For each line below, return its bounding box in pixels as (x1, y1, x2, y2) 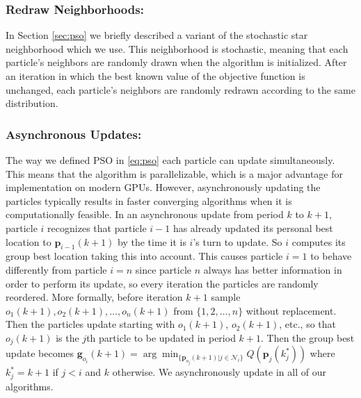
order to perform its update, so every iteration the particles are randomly (6, 276, 319, 290)
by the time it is (118, 234, 186, 249)
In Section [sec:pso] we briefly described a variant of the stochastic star (6, 28, 308, 42)
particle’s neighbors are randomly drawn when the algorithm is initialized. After (6, 55, 347, 69)
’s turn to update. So (193, 234, 282, 249)
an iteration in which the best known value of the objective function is (6, 69, 305, 83)
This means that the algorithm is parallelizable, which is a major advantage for (6, 166, 344, 181)
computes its (291, 234, 346, 249)
